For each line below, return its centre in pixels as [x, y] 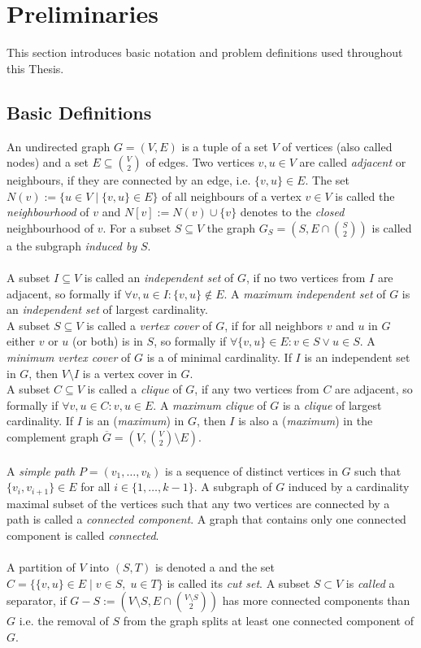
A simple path [41, 470]
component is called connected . [83, 535]
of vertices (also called [337, 146]
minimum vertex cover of [69, 357]
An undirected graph [59, 146]
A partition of [41, 567]
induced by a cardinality [349, 487]
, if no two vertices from [306, 278]
